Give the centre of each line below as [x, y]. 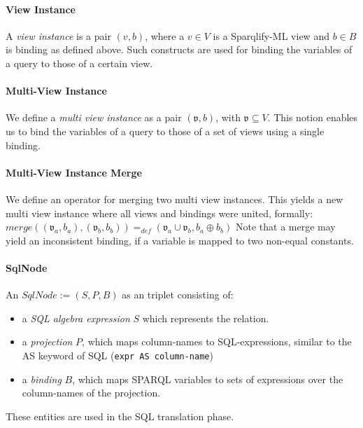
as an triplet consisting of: [178, 295]
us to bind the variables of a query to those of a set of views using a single [165, 131]
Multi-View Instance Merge [74, 172]
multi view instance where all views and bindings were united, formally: [159, 213]
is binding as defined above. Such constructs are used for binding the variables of [179, 49]
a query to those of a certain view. [79, 63]
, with [228, 117]
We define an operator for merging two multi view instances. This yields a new [175, 199]
